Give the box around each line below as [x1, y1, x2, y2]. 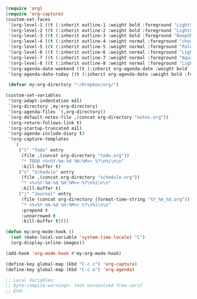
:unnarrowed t [21, 212, 56, 219]
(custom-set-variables [5, 92, 61, 98]
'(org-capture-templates [8, 136, 69, 142]
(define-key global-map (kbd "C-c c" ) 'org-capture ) [5, 261, 138, 267]
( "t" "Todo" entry [18, 147, 64, 153]
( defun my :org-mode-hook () [5, 229, 75, 235]
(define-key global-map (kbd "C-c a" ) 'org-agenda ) [5, 267, 135, 273]
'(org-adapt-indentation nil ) [8, 98, 82, 104]
